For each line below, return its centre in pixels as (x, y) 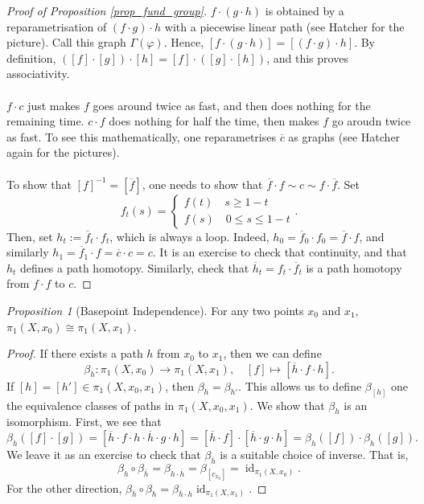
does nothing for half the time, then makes (214, 121)
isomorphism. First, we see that (84, 422)
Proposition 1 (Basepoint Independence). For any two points (155, 310)
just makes (54, 105)
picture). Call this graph (66, 42)
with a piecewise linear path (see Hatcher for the (284, 26)
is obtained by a (305, 10)
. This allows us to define (300, 385)
